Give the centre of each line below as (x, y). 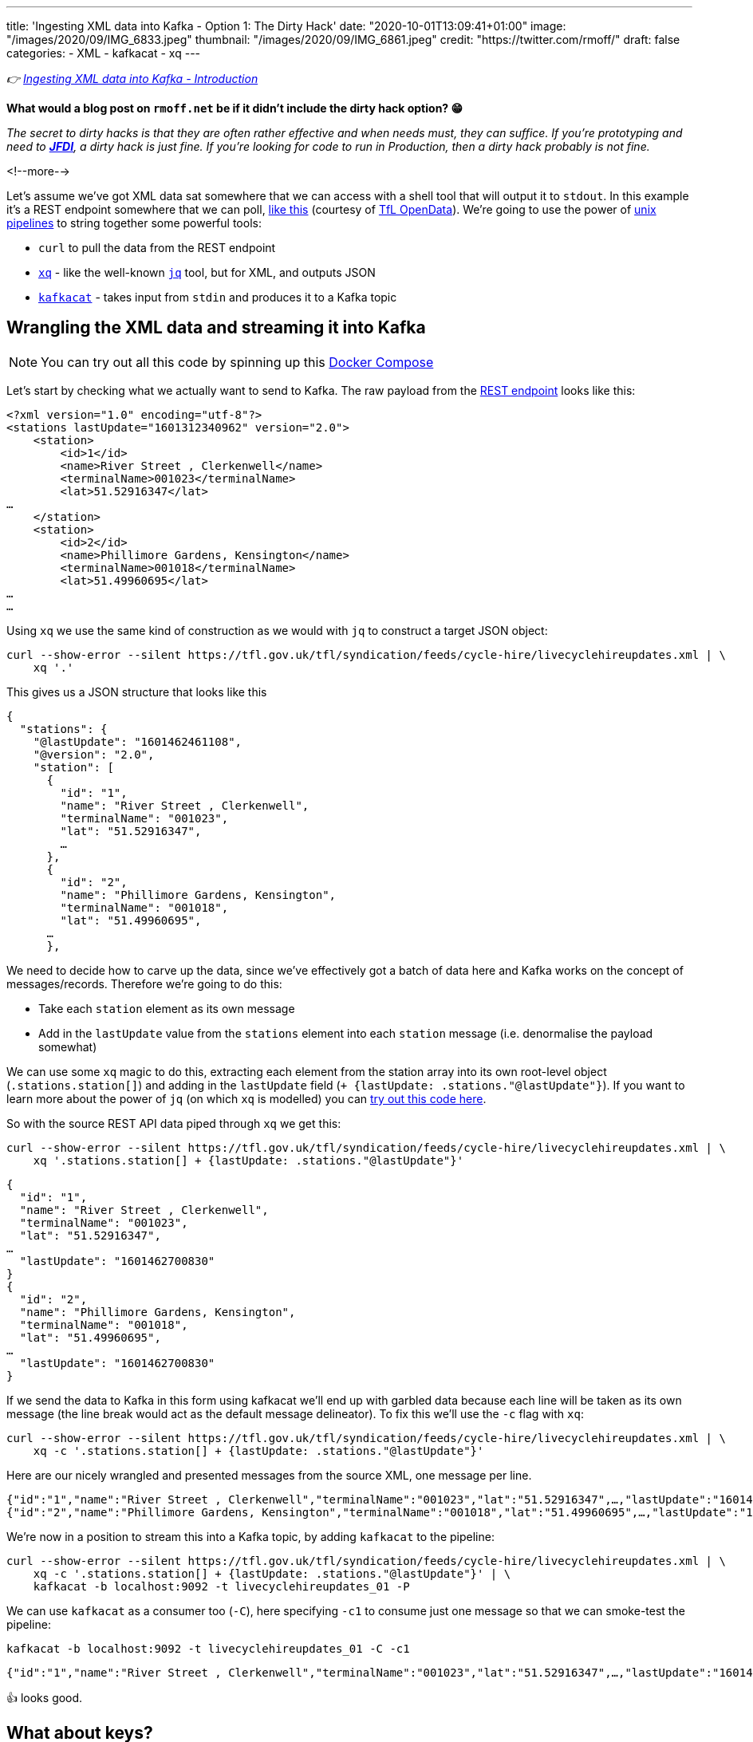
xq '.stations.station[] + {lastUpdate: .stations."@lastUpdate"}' (248, 1160)
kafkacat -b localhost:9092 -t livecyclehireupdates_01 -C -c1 (208, 1648)
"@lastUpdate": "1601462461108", (138, 741)
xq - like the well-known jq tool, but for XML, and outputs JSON (207, 272)
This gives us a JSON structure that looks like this (137, 692)
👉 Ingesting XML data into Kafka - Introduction (132, 79)
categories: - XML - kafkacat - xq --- (104, 53)
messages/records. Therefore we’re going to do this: (144, 983)
